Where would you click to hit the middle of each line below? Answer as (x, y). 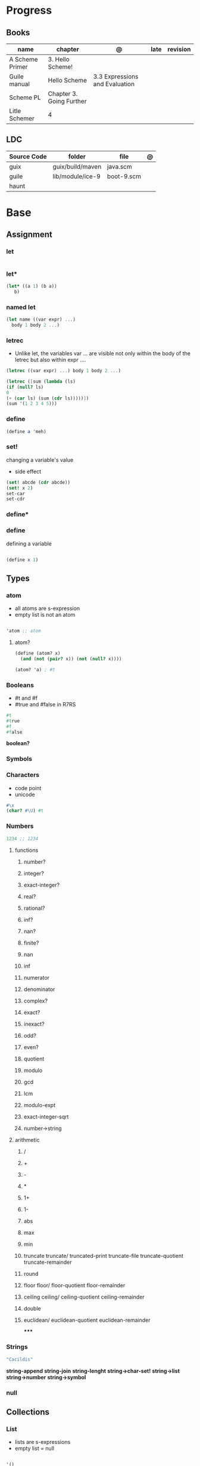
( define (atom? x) (37, 653)
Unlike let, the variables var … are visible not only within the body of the (102, 353)
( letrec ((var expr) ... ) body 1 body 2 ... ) (63, 371)
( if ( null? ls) (25, 387)
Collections (28, 1412)
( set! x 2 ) (20, 488)
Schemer (22, 118)
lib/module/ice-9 (77, 176)
